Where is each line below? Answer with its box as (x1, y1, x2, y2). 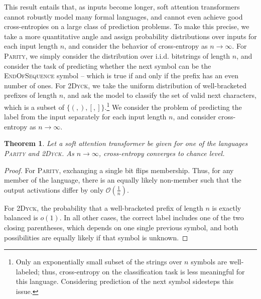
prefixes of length (4, 90, 57, 100)
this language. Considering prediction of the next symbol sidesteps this (16, 276, 234, 286)
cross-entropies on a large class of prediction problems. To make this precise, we (4, 21, 249, 32)
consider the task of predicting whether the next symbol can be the (4, 60, 211, 71)
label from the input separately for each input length (4, 111, 167, 122)
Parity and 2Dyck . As (4, 147, 74, 158)
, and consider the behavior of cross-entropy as (64, 41, 208, 51)
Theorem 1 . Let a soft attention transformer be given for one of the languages (4, 138, 248, 148)
